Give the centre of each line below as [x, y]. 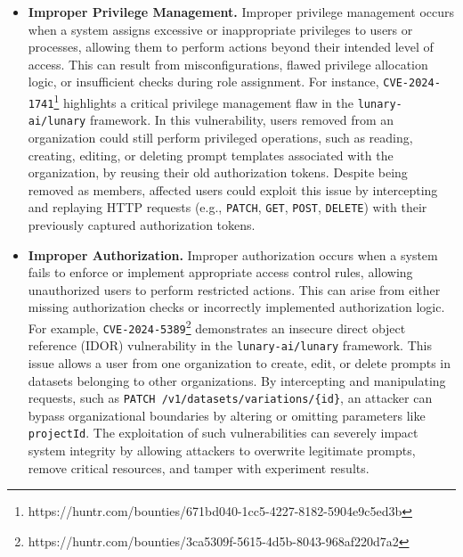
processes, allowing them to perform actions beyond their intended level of [231, 47]
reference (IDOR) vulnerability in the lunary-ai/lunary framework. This [230, 345]
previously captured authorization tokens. [142, 225]
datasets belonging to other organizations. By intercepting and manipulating [237, 380]
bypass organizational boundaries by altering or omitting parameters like [227, 415]
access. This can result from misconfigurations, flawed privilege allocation [228, 64]
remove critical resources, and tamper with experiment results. [199, 467]
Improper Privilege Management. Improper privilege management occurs [241, 12]
